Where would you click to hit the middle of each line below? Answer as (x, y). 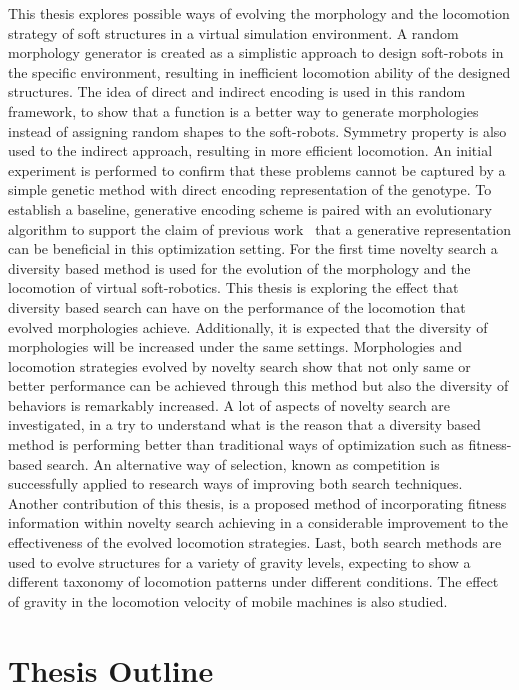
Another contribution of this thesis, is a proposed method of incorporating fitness (257, 502)
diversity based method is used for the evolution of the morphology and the (239, 267)
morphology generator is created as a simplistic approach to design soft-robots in (256, 52)
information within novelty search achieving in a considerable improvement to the (258, 522)
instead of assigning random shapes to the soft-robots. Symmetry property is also (257, 130)
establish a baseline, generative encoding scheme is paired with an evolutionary (250, 208)
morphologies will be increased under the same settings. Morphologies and (235, 346)
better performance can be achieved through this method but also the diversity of (258, 385)
